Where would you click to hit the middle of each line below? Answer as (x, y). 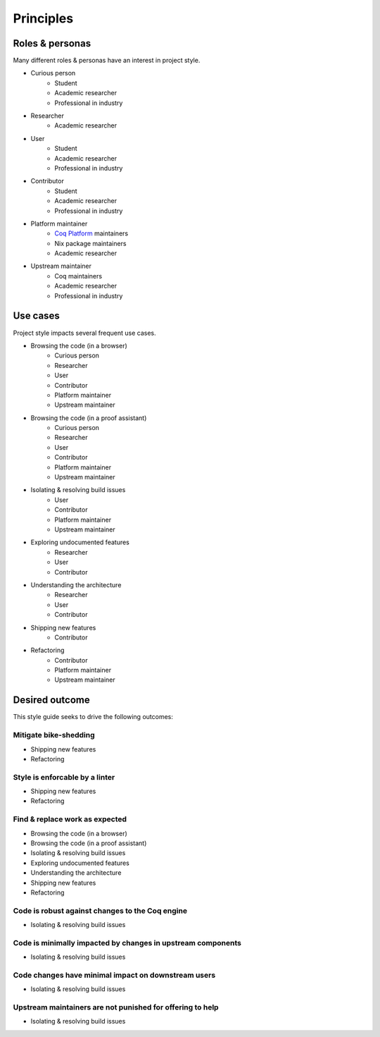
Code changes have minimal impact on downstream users (114, 975)
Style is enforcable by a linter (64, 777)
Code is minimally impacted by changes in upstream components (127, 943)
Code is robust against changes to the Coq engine (100, 911)
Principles (43, 18)
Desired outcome (52, 700)
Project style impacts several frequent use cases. (84, 333)
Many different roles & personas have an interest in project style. (107, 61)
